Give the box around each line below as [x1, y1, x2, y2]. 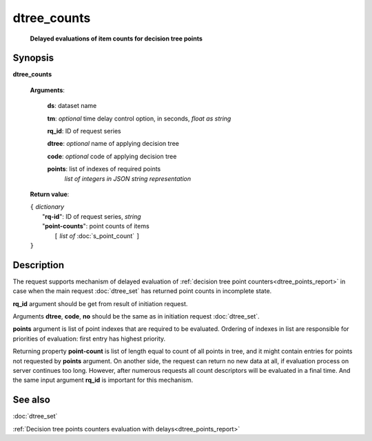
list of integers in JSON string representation [64, 174, 192, 182]
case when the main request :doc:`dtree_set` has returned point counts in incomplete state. [12, 287, 272, 295]
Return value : [30, 190, 70, 198]
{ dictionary [30, 203, 65, 211]
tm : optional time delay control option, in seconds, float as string [47, 114, 231, 122]
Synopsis [12, 52, 54, 64]
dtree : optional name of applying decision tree [47, 140, 179, 148]
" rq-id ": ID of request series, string [42, 212, 141, 220]
